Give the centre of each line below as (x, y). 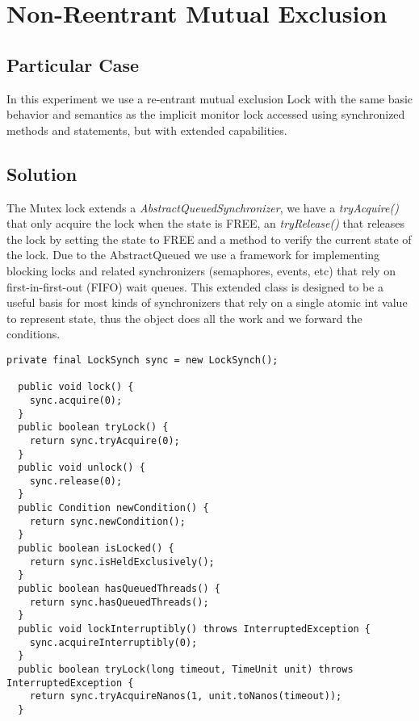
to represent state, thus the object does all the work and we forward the (184, 318)
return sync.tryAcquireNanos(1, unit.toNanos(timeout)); (186, 696)
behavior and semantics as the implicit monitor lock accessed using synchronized (206, 114)
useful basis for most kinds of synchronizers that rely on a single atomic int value (207, 302)
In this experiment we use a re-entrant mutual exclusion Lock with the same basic (210, 98)
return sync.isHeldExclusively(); (122, 562)
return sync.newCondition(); (107, 521)
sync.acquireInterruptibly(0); (113, 642)
